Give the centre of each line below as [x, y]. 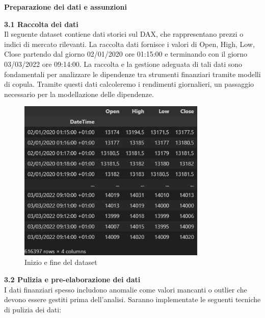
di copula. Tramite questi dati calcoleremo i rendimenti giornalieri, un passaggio [129, 84]
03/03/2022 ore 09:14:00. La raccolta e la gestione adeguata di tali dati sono [123, 64]
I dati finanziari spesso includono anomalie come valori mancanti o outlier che [126, 289]
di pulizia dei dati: [33, 309]
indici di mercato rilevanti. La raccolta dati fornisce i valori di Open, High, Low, [129, 44]
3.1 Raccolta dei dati [41, 24]
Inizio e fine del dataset [61, 262]
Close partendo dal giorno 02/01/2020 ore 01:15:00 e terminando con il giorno [126, 54]
